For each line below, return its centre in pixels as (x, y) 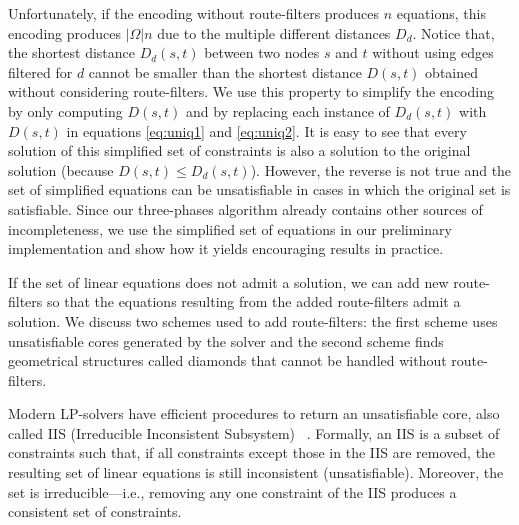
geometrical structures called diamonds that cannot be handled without (227, 360)
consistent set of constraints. (95, 511)
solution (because (61, 169)
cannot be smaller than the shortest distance (225, 71)
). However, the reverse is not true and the (381, 169)
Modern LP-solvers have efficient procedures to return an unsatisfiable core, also (254, 413)
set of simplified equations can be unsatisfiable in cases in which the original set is (259, 189)
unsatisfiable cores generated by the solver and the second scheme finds (226, 340)
